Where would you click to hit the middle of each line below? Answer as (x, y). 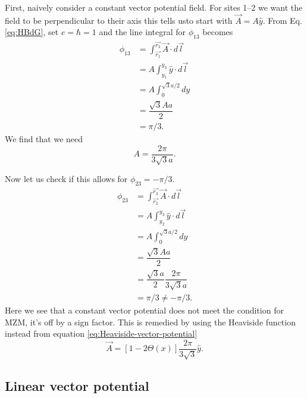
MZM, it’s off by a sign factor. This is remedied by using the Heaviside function (150, 322)
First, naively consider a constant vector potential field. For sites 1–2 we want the (154, 7)
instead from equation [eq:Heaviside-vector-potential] (101, 333)
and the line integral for (142, 32)
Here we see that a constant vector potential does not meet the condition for (144, 310)
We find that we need (44, 139)
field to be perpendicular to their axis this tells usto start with (119, 20)
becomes (218, 32)
